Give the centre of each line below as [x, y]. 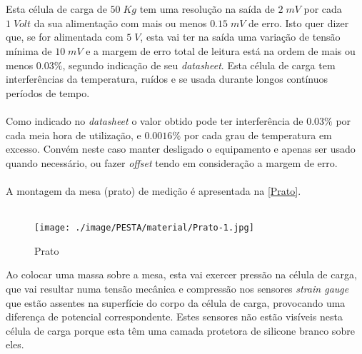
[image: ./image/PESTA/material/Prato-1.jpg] [144, 228]
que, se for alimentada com [65, 37]
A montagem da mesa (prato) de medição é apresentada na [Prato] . [154, 190]
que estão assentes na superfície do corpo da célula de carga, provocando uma [176, 302]
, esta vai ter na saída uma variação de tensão [240, 37]
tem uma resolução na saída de [207, 9]
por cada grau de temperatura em [258, 135]
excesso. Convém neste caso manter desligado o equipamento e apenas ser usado [181, 149]
